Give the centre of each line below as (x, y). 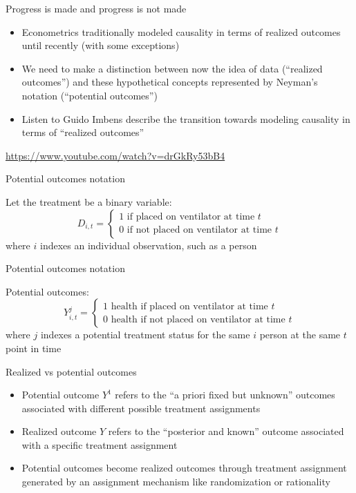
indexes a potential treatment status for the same (145, 335)
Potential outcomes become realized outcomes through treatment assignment (184, 468)
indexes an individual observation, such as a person (148, 245)
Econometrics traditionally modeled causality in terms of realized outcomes (181, 31)
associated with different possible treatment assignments (141, 408)
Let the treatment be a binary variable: (89, 201)
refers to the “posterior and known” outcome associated (226, 431)
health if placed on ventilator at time (189, 306)
